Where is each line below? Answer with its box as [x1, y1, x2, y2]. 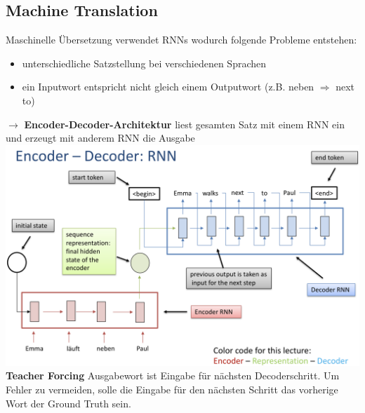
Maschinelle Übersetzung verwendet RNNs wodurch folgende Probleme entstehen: [6, 32, 357, 47]
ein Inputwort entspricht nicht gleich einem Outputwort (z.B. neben [22, 79, 314, 94]
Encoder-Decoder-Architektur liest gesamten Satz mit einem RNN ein [24, 116, 345, 131]
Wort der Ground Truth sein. [6, 395, 131, 410]
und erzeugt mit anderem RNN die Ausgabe [6, 130, 195, 145]
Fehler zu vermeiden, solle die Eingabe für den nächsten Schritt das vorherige [6, 381, 338, 396]
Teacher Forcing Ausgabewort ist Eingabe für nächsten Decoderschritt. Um [6, 368, 340, 383]
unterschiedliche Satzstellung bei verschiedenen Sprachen [22, 55, 267, 70]
